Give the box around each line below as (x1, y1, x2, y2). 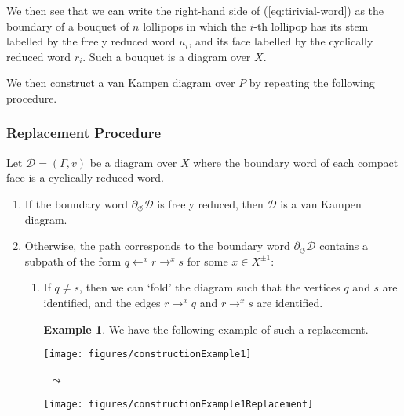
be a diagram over (89, 154, 177, 170)
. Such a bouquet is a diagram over (82, 48, 251, 64)
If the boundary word (24, 195, 128, 212)
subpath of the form (24, 252, 122, 269)
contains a (319, 237, 369, 254)
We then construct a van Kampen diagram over (6, 74, 235, 91)
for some (187, 252, 228, 269)
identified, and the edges (43, 294, 161, 310)
